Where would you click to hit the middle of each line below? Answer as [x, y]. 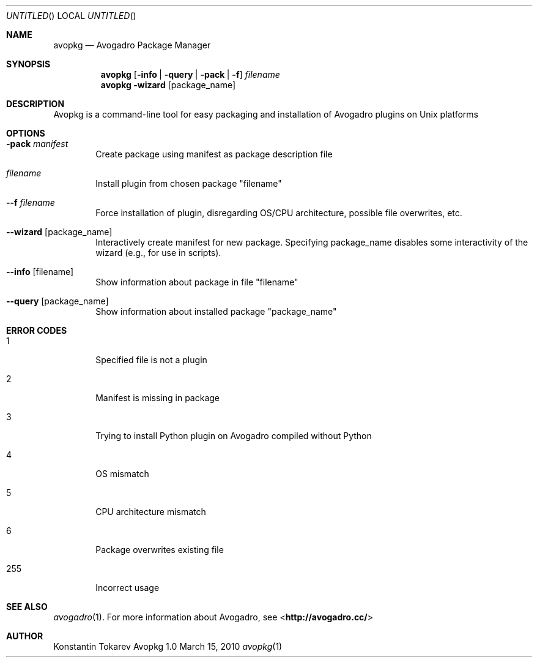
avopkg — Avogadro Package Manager [132, 45]
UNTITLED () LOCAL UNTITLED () [71, 16]
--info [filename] [40, 272]
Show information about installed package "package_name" [216, 311]
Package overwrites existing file [160, 550]
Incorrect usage [128, 588]
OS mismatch [122, 474]
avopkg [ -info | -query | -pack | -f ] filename [190, 74]
